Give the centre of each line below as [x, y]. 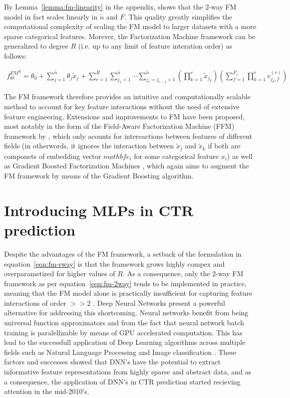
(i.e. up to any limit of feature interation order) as [155, 46]
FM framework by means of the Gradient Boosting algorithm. [99, 176]
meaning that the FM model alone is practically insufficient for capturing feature [128, 293]
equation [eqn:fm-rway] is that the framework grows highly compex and [114, 263]
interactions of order [35, 303]
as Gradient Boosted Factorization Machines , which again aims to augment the [126, 166]
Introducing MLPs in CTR [99, 210]
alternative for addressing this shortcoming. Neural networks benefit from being [126, 313]
